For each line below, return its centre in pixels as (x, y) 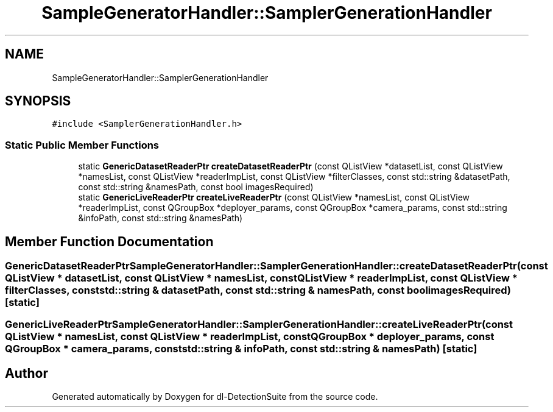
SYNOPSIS (38, 101)
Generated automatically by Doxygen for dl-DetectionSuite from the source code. (215, 397)
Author (26, 373)
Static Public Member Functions (82, 145)
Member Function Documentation (109, 241)
